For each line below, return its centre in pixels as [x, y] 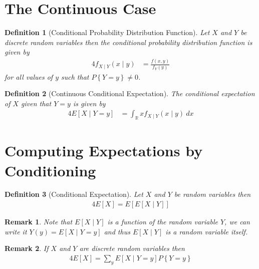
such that [75, 76]
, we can [237, 222]
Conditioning [50, 170]
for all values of [29, 76]
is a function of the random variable [163, 222]
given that [36, 103]
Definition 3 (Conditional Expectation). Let [74, 194]
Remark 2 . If [27, 248]
